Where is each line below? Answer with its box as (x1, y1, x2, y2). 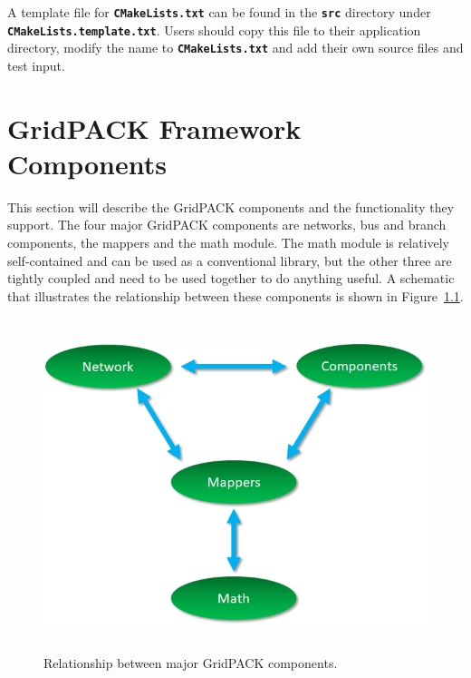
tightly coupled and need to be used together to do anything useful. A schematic (7, 269, 455, 288)
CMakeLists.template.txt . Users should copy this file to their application (7, 20, 421, 39)
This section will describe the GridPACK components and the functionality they (7, 197, 455, 216)
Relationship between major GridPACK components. (43, 653, 338, 672)
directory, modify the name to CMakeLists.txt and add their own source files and (7, 38, 464, 57)
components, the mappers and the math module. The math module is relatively (7, 233, 449, 252)
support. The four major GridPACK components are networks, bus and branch (7, 215, 447, 234)
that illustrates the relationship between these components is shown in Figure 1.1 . (7, 286, 464, 305)
